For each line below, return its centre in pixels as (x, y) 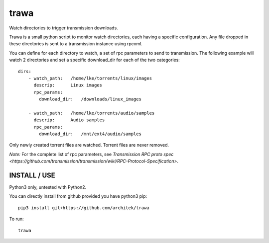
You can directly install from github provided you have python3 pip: (78, 196)
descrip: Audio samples (69, 120)
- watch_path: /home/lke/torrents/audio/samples (91, 113)
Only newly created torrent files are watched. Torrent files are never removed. (89, 145)
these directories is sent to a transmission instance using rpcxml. (76, 44)
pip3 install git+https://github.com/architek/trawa (84, 208)
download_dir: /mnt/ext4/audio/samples (90, 134)
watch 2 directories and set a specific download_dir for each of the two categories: (95, 60)
